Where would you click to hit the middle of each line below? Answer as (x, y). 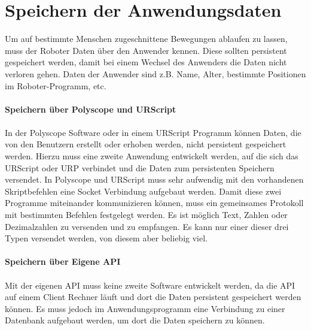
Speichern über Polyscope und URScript (91, 109)
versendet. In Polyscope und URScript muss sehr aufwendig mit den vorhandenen (154, 179)
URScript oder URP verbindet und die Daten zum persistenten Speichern (140, 167)
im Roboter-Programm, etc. (56, 85)
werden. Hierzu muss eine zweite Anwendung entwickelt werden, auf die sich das (152, 156)
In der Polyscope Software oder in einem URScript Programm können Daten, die (153, 132)
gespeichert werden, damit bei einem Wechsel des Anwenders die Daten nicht (146, 62)
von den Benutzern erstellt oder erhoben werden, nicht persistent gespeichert (146, 144)
